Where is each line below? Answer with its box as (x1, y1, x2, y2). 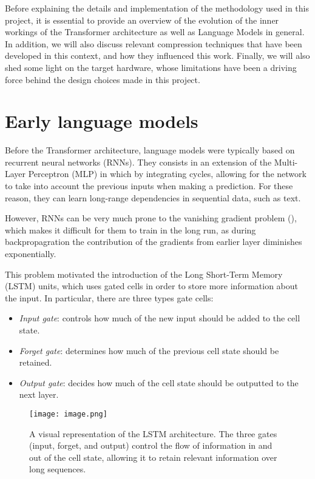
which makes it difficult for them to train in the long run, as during (5, 223, 256, 236)
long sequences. (29, 463, 86, 475)
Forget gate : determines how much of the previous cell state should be (19, 344, 279, 357)
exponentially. (5, 247, 56, 260)
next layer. (19, 388, 59, 401)
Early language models (5, 109, 198, 133)
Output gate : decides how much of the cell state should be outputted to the (19, 376, 299, 389)
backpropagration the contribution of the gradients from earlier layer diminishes (5, 235, 302, 248)
